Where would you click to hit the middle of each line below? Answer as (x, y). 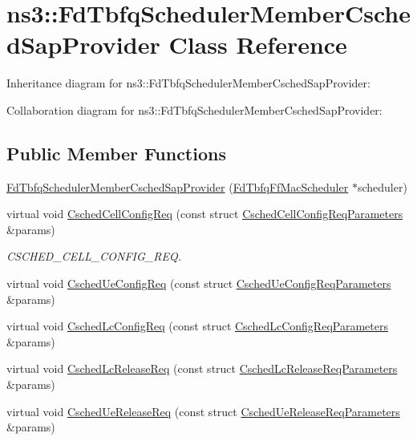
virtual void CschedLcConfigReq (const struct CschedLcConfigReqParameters (197, 326)
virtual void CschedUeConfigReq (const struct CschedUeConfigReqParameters (199, 283)
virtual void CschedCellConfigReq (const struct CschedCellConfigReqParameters (205, 214)
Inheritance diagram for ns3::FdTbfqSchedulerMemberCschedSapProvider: (188, 83)
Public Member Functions (116, 153)
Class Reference (258, 45)
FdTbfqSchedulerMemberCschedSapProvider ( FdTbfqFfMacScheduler (178, 186)
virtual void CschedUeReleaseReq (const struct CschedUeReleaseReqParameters (203, 411)
